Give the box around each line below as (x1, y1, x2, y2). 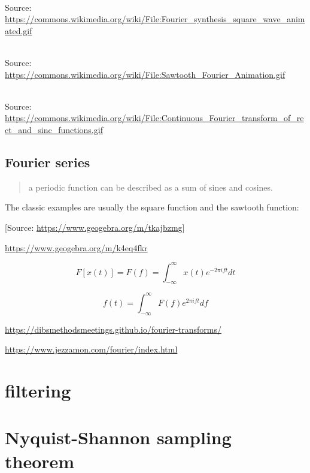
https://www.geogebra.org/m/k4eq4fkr (5, 241, 148, 254)
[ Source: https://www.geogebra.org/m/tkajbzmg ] (5, 221, 185, 233)
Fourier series (5, 152, 90, 171)
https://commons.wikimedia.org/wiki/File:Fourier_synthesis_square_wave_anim (5, 13, 305, 25)
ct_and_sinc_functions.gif (5, 123, 103, 135)
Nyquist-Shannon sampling (5, 425, 232, 450)
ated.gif (5, 24, 32, 37)
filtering (5, 378, 71, 403)
